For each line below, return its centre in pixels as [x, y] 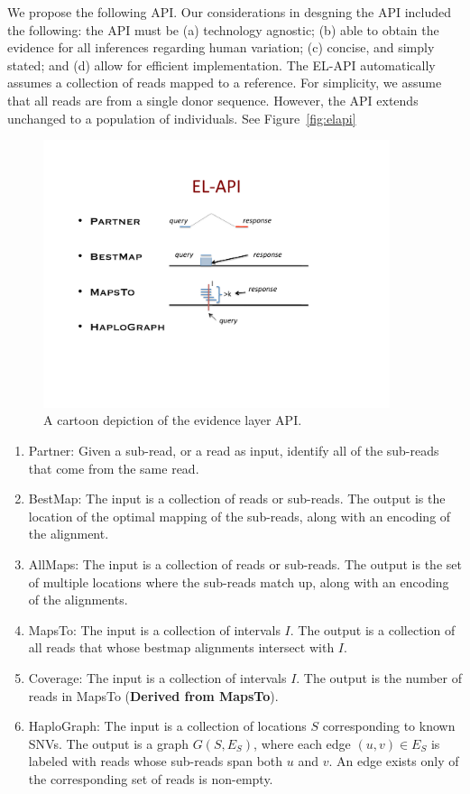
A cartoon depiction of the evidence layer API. [173, 420]
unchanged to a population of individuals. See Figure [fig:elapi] [182, 118]
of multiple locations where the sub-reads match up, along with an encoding [239, 582]
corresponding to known [389, 726]
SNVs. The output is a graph [108, 743]
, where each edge [302, 743]
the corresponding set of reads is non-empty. [151, 778]
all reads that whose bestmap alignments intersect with [181, 647]
